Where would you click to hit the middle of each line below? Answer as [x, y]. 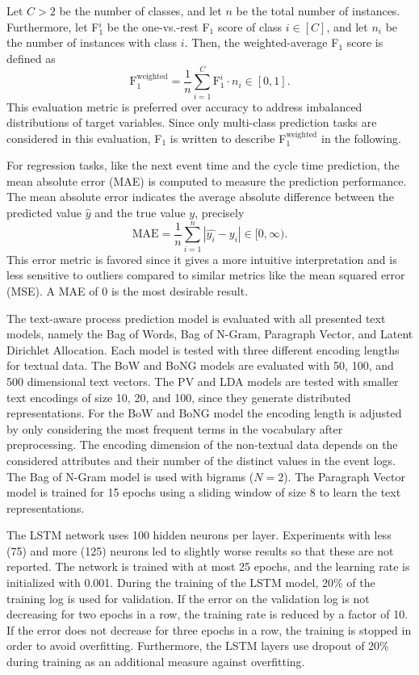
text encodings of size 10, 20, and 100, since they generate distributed [179, 397]
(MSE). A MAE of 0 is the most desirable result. [128, 290]
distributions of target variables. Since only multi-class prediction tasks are [192, 122]
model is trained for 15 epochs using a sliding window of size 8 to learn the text [204, 492]
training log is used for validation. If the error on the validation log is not [188, 598]
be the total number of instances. [318, 10]
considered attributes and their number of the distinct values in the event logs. [201, 460]
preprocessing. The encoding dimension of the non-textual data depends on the [202, 444]
